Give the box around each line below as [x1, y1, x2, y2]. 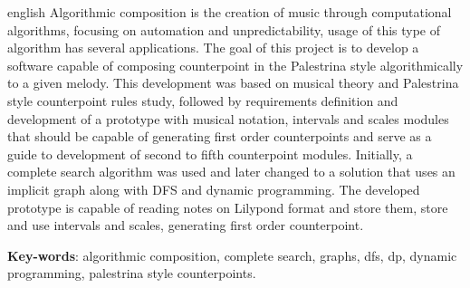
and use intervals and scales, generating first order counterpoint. [7, 216, 364, 235]
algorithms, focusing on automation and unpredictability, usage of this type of [7, 20, 441, 39]
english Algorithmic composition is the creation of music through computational [7, 3, 452, 21]
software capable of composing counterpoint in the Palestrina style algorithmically [7, 55, 464, 74]
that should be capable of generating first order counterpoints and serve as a [7, 127, 432, 146]
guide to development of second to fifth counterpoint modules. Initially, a [7, 144, 413, 163]
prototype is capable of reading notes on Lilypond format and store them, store [7, 197, 448, 216]
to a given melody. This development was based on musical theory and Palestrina [7, 73, 459, 92]
